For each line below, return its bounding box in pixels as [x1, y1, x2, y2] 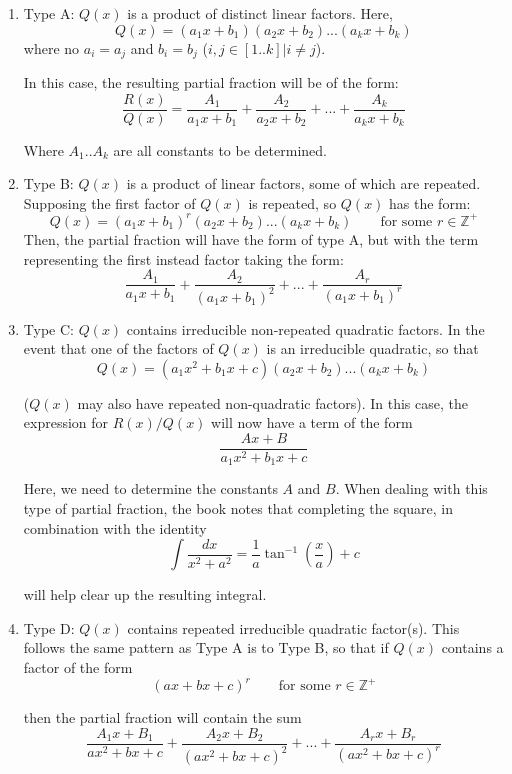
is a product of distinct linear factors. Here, [127, 3, 393, 23]
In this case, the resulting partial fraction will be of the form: [23, 72, 399, 93]
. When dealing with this [335, 478, 488, 499]
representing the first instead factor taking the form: [23, 248, 344, 269]
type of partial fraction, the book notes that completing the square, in [23, 498, 454, 519]
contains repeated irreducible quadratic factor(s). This [127, 617, 460, 638]
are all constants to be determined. [113, 139, 327, 160]
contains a [441, 637, 504, 658]
